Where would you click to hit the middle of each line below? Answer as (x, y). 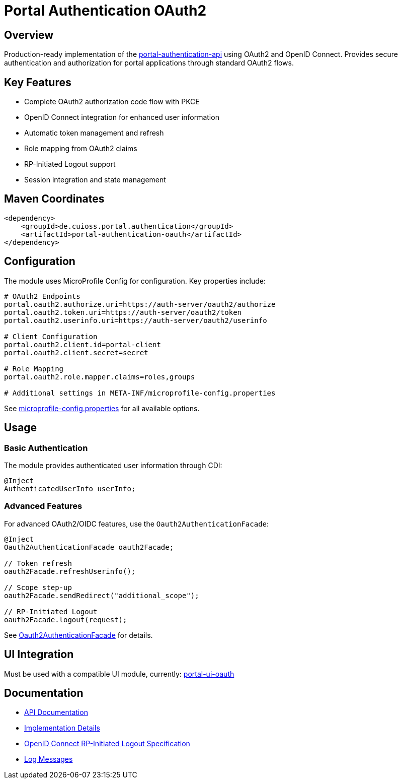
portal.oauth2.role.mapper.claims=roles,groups (100, 377)
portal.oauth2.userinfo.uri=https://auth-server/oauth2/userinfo (136, 320)
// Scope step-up (38, 587)
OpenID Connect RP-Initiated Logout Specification (107, 744)
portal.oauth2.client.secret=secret (76, 352)
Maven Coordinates (54, 199)
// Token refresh (38, 563)
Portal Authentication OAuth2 (105, 11)
